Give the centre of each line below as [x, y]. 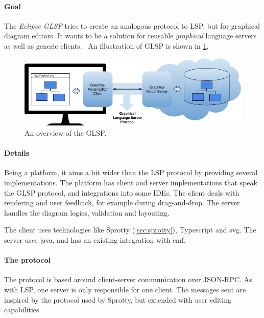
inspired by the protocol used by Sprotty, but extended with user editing [118, 299]
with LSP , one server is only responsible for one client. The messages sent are [125, 289]
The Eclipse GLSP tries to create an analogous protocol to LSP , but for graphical [132, 25]
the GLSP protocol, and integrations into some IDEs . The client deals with [122, 192]
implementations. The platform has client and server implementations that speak [131, 183]
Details [17, 153]
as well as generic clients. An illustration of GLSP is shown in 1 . [106, 45]
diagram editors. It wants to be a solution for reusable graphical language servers [130, 36]
